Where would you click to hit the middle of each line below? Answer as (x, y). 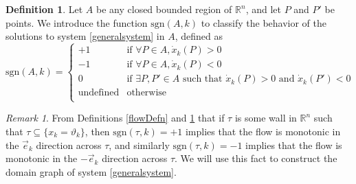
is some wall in (266, 118)
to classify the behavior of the (264, 22)
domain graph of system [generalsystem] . (91, 171)
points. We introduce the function (77, 22)
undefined (99, 93)
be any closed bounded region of (164, 9)
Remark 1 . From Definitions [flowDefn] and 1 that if (115, 118)
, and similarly (139, 145)
